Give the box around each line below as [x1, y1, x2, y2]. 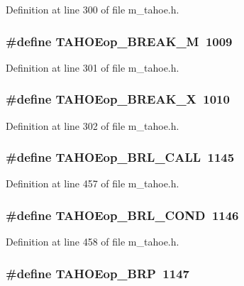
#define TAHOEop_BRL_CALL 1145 [6, 148, 235, 166]
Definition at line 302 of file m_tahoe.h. [6, 118, 179, 133]
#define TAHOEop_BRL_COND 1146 [6, 206, 239, 224]
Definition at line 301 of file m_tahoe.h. [6, 60, 179, 75]
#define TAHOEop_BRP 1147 [6, 264, 189, 282]
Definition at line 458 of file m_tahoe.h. [6, 234, 179, 249]
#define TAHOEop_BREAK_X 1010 [6, 90, 230, 108]
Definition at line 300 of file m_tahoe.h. [6, 2, 179, 16]
